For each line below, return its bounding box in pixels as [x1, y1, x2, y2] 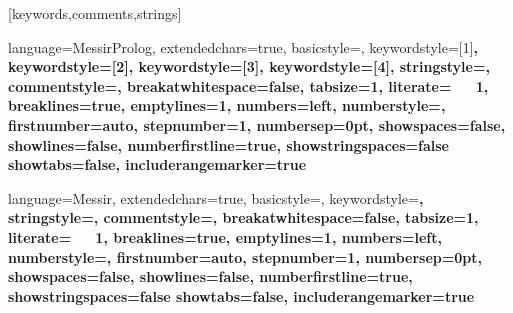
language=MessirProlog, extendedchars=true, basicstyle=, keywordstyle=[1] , [8, 36, 479, 57]
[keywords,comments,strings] [8, 3, 182, 23]
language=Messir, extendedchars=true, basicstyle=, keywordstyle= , [8, 187, 424, 208]
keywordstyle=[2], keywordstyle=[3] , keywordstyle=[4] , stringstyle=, [8, 56, 490, 77]
